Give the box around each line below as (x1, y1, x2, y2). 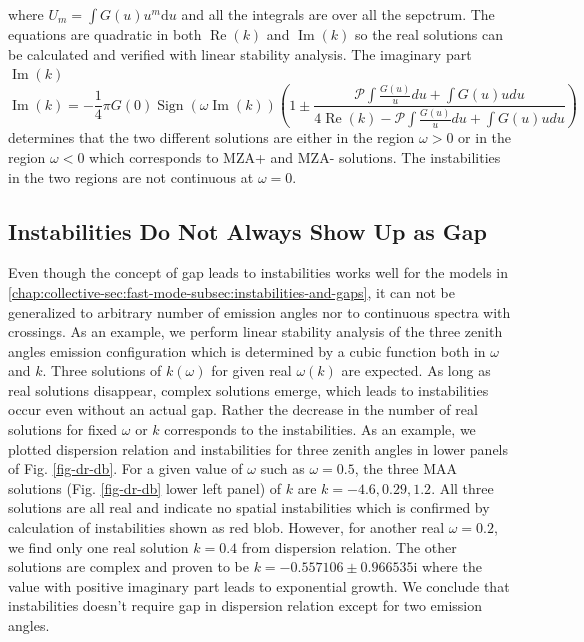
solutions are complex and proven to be (8, 556, 249, 577)
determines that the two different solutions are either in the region (8, 127, 415, 148)
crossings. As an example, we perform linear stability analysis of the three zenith (8, 321, 503, 342)
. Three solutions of (42, 360, 162, 381)
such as (260, 458, 305, 479)
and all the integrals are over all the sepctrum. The (181, 4, 495, 24)
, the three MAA (354, 458, 458, 479)
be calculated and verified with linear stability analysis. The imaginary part (8, 43, 472, 64)
